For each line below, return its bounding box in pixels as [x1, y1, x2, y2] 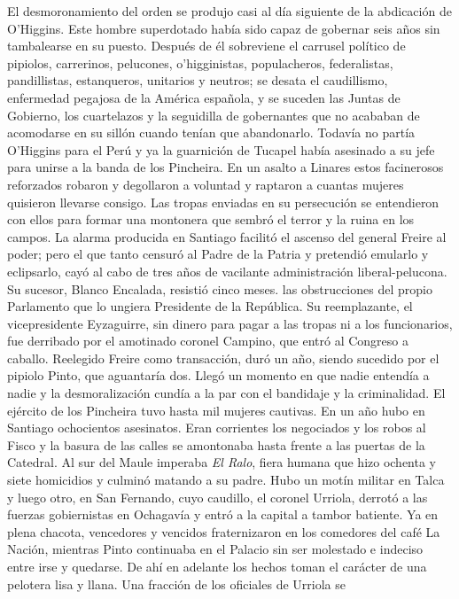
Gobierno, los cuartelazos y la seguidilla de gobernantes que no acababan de [7, 105, 420, 124]
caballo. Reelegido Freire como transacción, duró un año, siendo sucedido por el [7, 348, 440, 367]
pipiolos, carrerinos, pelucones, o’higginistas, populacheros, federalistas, [7, 53, 393, 72]
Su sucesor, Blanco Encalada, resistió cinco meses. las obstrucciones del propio [7, 279, 432, 298]
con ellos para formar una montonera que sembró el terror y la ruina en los [7, 210, 415, 229]
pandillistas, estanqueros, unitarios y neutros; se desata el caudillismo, [7, 71, 388, 89]
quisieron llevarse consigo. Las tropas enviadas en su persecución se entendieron [7, 192, 440, 211]
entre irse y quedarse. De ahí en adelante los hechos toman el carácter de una [7, 557, 427, 575]
